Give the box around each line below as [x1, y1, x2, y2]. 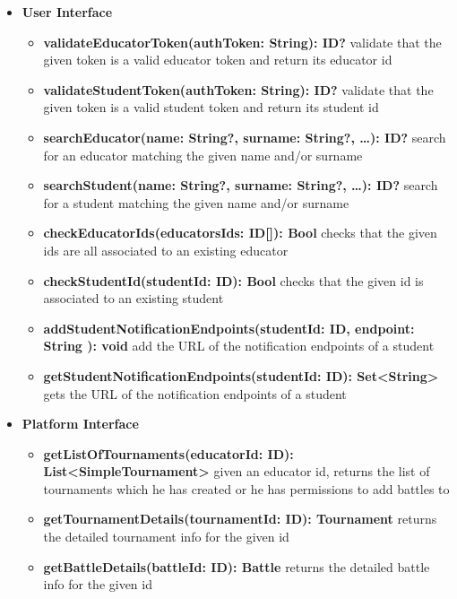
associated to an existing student [43, 289, 224, 308]
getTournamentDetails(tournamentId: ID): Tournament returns [43, 509, 437, 528]
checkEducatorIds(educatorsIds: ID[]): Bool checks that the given [43, 223, 437, 242]
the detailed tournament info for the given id [43, 527, 289, 546]
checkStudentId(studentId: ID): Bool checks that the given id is [43, 271, 424, 290]
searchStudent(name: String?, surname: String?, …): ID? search [43, 176, 438, 195]
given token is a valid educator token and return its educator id [43, 50, 392, 69]
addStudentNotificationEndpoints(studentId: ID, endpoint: [43, 318, 415, 337]
